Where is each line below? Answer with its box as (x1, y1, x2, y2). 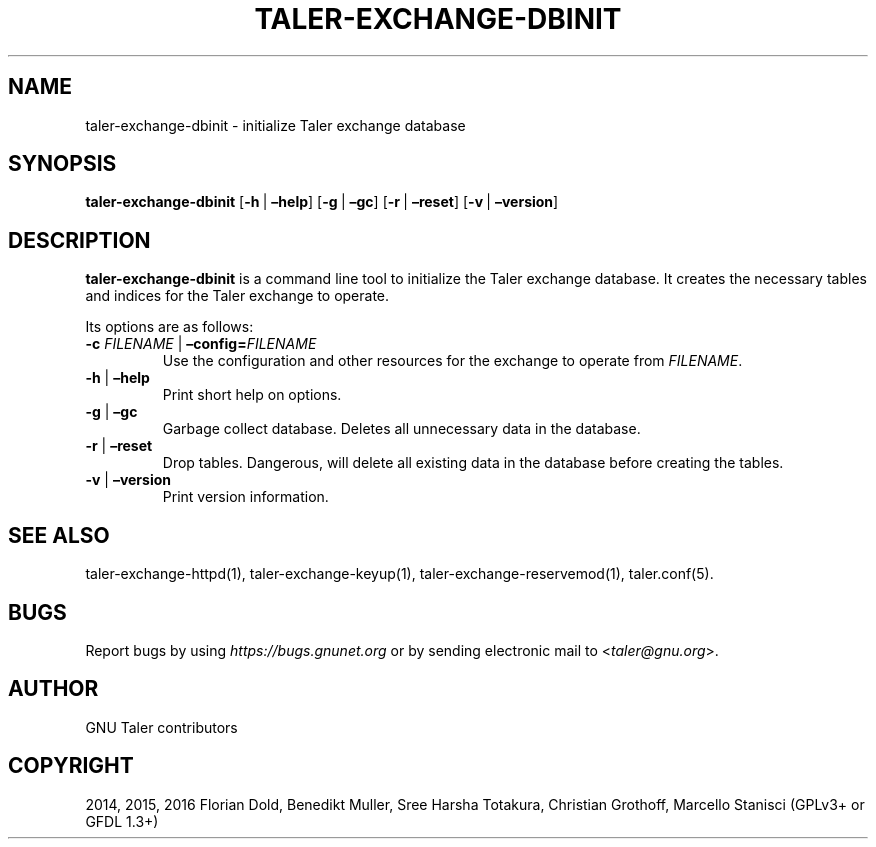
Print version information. (162, 488, 329, 506)
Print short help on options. (162, 386, 342, 404)
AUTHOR (8, 676, 99, 702)
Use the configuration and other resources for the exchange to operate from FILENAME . (162, 352, 743, 370)
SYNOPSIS (8, 151, 117, 177)
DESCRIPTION (8, 227, 151, 253)
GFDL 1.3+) (85, 812, 159, 830)
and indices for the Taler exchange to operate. (85, 287, 390, 305)
